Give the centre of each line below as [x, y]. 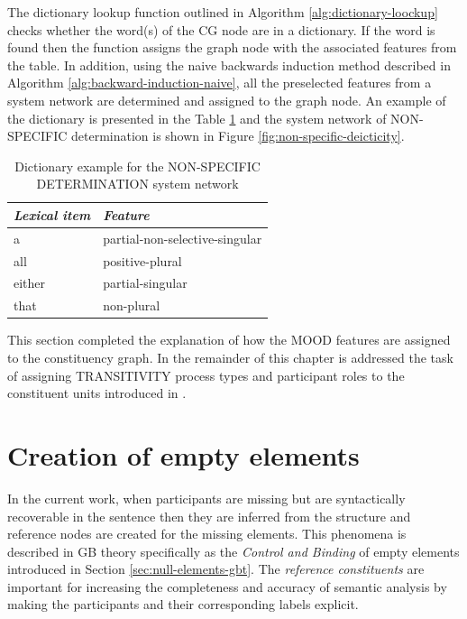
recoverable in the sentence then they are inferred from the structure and [209, 516]
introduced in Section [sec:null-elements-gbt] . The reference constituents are [216, 569]
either [30, 283]
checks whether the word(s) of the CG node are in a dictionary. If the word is [221, 29]
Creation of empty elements [183, 454]
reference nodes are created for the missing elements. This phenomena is [207, 534]
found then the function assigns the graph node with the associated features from [232, 47]
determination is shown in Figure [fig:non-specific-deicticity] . [238, 136]
